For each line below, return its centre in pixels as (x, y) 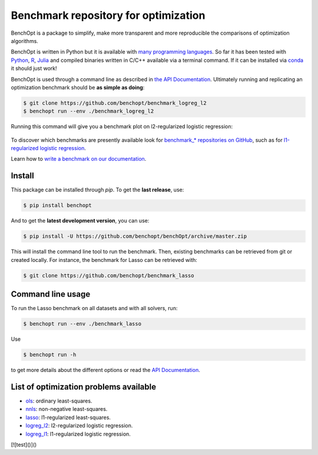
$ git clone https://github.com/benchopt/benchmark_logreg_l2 (115, 103)
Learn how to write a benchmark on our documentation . (79, 159)
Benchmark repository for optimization (108, 15)
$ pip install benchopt (58, 205)
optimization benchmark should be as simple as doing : (78, 87)
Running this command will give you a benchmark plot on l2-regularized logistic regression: (122, 127)
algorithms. (24, 41)
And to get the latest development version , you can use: (80, 221)
